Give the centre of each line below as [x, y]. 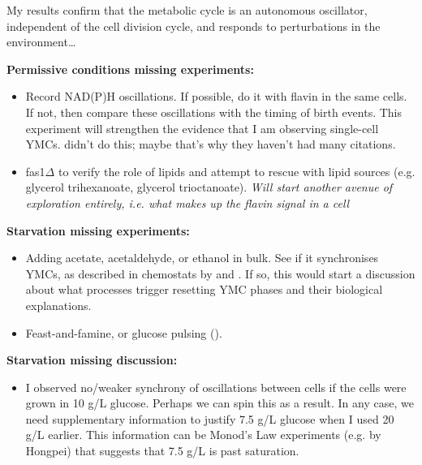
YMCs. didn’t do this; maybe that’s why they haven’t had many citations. [211, 144]
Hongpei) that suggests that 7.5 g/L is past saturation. [162, 451]
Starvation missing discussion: [92, 360]
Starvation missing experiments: [98, 230]
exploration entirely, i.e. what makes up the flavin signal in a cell [187, 202]
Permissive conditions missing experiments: [130, 69]
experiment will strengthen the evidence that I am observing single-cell [202, 128]
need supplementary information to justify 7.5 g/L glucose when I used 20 [210, 418]
